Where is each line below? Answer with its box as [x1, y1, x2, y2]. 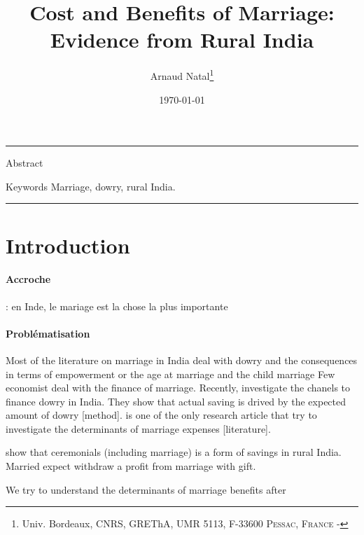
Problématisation [6, 326, 90, 340]
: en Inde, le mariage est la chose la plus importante [6, 298, 228, 313]
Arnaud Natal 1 [150, 67, 214, 83]
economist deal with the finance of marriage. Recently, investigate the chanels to [6, 380, 351, 395]
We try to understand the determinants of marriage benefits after [6, 482, 286, 496]
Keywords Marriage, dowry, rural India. [6, 179, 176, 193]
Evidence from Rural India [50, 25, 314, 54]
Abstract [6, 155, 43, 170]
